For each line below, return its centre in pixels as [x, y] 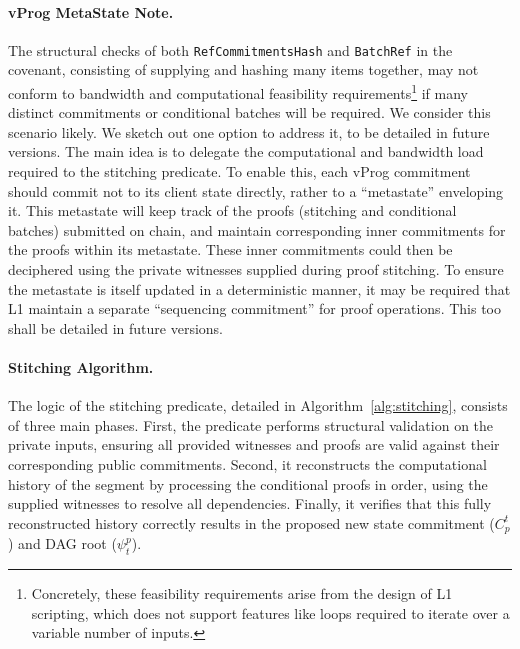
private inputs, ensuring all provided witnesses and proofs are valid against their [254, 444]
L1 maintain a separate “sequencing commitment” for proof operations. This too [254, 308]
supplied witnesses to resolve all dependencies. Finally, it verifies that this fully [250, 503]
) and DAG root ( [62, 543]
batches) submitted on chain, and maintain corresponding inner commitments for [257, 229]
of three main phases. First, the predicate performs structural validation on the [251, 424]
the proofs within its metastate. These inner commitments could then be [230, 249]
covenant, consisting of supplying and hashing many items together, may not [243, 69]
